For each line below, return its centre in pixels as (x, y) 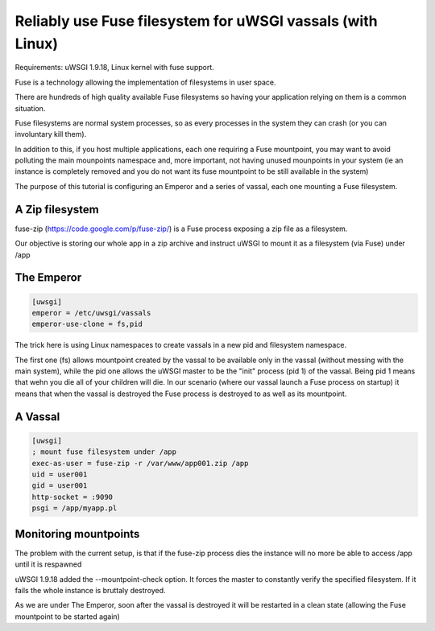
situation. (30, 108)
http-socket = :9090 (72, 497)
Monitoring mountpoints (77, 534)
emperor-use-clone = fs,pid (87, 324)
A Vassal (37, 417)
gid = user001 (60, 486)
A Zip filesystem (57, 209)
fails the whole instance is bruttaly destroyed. (90, 590)
